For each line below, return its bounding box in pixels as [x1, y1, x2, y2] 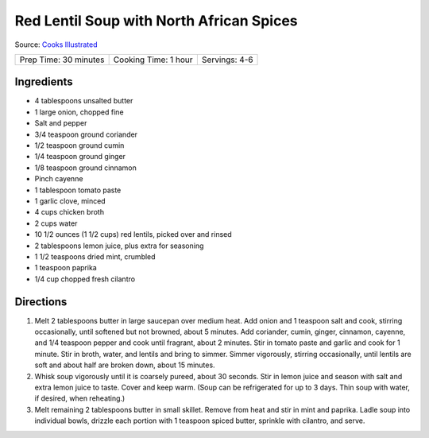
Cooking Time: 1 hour [113, 54, 194, 65]
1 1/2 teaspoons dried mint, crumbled [34, 251, 156, 262]
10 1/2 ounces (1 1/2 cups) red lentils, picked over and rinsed [34, 230, 232, 239]
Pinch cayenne [34, 174, 83, 184]
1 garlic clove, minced [34, 196, 106, 206]
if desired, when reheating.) [34, 393, 126, 403]
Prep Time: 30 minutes [19, 54, 105, 65]
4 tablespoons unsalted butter [34, 96, 133, 106]
